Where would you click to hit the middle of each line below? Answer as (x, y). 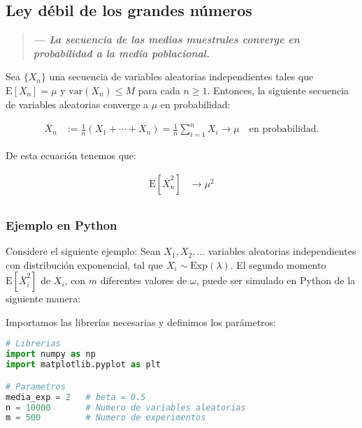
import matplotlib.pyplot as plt (83, 365)
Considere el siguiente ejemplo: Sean (83, 251)
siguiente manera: (43, 298)
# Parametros (36, 386)
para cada (159, 90)
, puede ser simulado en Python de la (276, 280)
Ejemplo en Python (61, 224)
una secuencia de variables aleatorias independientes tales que (181, 76)
